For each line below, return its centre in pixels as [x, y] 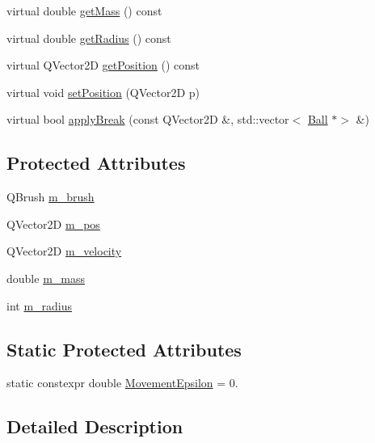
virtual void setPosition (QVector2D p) [103, 92]
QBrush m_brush [51, 197]
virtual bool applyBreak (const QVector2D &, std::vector [148, 119]
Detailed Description [95, 426]
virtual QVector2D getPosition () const [103, 65]
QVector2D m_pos [53, 224]
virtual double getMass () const [84, 11]
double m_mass [46, 278]
